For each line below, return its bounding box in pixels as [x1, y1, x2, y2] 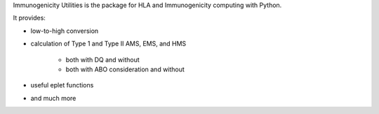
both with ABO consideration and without [65, 65, 185, 73]
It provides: [13, 14, 46, 22]
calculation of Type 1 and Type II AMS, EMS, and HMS [30, 39, 187, 48]
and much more [30, 94, 77, 102]
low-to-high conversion [30, 27, 99, 35]
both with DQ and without [65, 55, 140, 64]
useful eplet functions [30, 81, 94, 90]
